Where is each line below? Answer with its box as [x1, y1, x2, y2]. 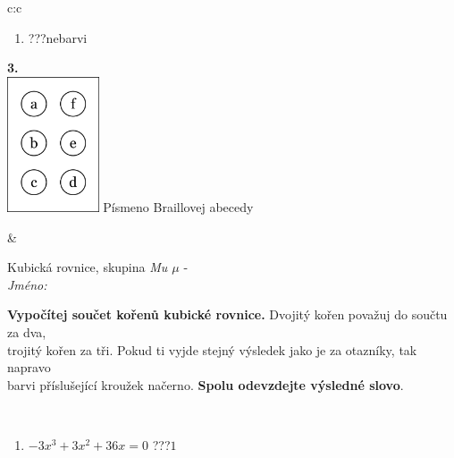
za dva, [7, 322, 46, 341]
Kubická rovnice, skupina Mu [7, 258, 168, 276]
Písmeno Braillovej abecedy [103, 197, 254, 216]
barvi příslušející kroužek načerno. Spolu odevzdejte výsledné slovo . [7, 375, 404, 394]
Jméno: [7, 275, 47, 293]
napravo [7, 358, 51, 377]
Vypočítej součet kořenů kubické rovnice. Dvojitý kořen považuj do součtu [7, 305, 448, 324]
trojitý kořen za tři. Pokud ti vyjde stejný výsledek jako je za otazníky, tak [7, 340, 417, 359]
